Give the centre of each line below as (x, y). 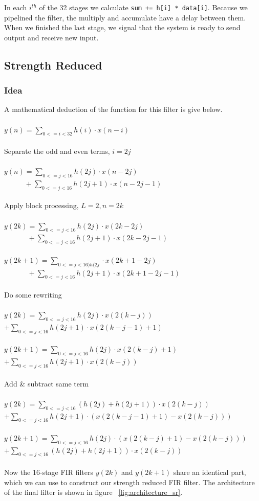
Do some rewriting (33, 294)
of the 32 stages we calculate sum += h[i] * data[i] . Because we (143, 7)
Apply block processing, (41, 205)
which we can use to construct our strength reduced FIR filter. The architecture (129, 482)
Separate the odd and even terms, (57, 151)
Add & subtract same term (47, 383)
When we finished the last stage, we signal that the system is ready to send (122, 27)
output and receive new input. (51, 37)
